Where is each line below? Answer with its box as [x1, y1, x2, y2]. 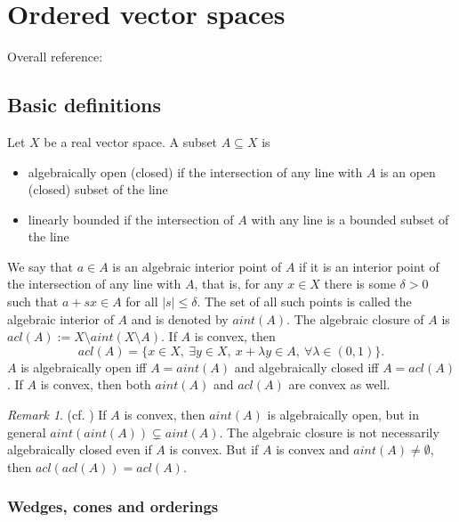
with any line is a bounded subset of [251, 209, 449, 228]
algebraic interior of [7, 309, 114, 328]
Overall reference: [7, 47, 103, 66]
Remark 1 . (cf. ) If [7, 405, 107, 424]
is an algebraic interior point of [112, 257, 282, 275]
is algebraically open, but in [267, 405, 419, 424]
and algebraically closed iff [234, 357, 379, 376]
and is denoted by [131, 309, 229, 328]
